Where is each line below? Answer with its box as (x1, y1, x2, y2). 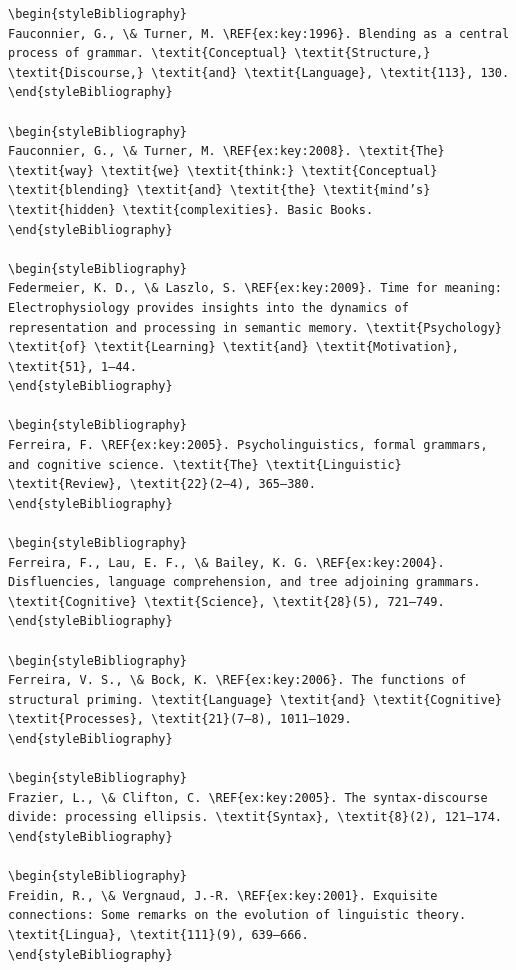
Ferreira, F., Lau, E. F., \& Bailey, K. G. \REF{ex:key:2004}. (8, 555, 445, 570)
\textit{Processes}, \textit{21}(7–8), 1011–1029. (8, 712, 352, 727)
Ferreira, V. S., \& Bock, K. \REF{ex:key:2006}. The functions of (8, 673, 467, 688)
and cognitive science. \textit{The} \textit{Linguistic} (8, 457, 402, 472)
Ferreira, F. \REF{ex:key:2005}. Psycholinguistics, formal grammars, (8, 438, 488, 453)
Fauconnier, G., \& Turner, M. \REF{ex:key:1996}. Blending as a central (8, 26, 510, 41)
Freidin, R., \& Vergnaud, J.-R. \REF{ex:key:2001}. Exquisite (8, 888, 438, 903)
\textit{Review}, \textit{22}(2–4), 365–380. (8, 477, 316, 492)
